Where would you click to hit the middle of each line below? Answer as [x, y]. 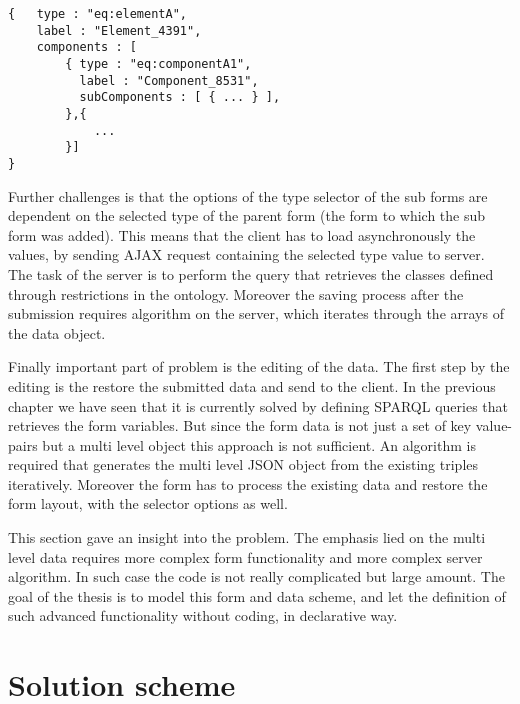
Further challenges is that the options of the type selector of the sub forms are [248, 195]
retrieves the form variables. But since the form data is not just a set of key [240, 425]
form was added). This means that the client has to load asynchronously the [242, 234]
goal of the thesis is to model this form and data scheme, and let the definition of [257, 595]
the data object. [57, 332]
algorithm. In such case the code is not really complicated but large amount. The [256, 576]
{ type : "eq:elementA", [97, 14]
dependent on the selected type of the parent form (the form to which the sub [247, 215]
